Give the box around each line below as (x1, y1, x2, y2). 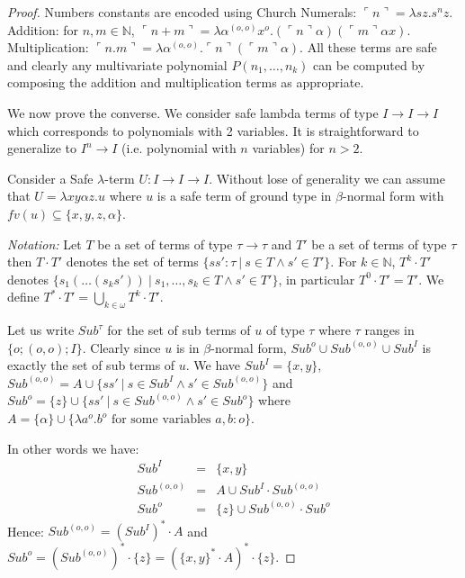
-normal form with (342, 186, 444, 205)
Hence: (7, 521, 44, 540)
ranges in (364, 321, 415, 339)
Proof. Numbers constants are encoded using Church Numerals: (7, 3, 357, 21)
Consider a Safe (7, 168, 94, 187)
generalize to (7, 139, 77, 158)
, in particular (278, 269, 355, 288)
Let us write (7, 321, 75, 339)
